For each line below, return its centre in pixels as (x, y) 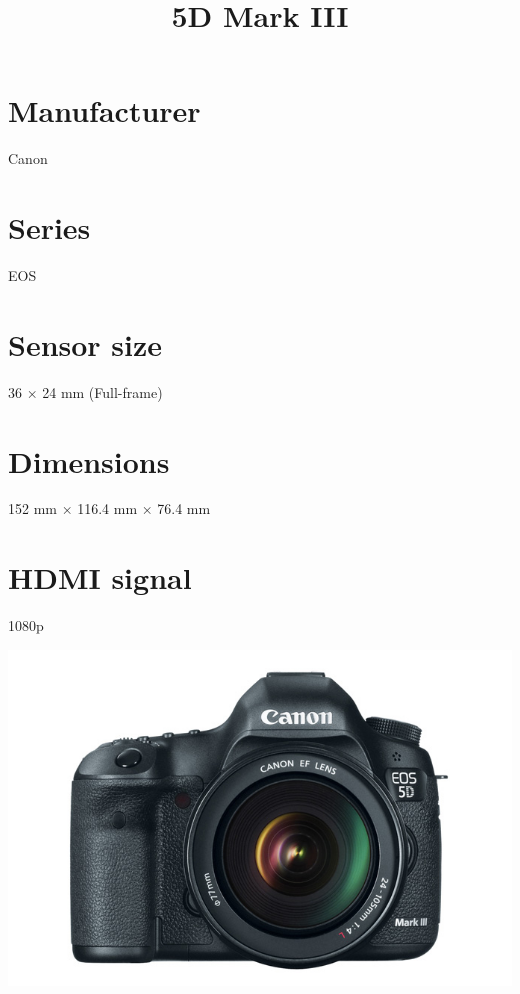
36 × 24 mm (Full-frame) (85, 391)
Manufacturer (104, 110)
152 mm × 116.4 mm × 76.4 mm (109, 508)
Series (49, 227)
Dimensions (89, 460)
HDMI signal (100, 577)
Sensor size (85, 343)
